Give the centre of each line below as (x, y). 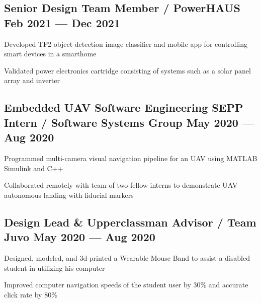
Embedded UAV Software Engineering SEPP (124, 107)
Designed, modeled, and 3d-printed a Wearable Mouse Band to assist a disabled (127, 257)
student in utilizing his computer (55, 268)
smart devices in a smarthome (50, 54)
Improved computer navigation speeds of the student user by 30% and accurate (126, 285)
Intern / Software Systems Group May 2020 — (129, 122)
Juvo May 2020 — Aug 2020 (80, 237)
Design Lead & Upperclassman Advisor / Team (130, 222)
